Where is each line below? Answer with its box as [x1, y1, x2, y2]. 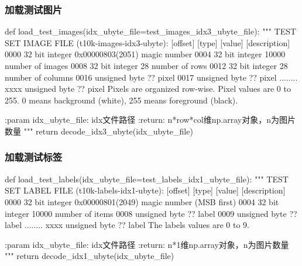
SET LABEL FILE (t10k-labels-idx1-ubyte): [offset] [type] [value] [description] [5, 184, 286, 196]
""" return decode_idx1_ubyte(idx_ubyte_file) [5, 250, 174, 262]
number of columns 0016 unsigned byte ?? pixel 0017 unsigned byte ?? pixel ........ [5, 71, 298, 83]
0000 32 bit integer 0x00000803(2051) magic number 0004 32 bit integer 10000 [5, 48, 286, 60]
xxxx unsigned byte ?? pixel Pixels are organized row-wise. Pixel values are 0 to [5, 82, 291, 95]
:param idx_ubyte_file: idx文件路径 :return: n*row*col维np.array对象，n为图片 [5, 113, 296, 126]
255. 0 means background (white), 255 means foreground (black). [5, 94, 238, 106]
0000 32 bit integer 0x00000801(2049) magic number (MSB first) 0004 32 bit [5, 195, 279, 208]
